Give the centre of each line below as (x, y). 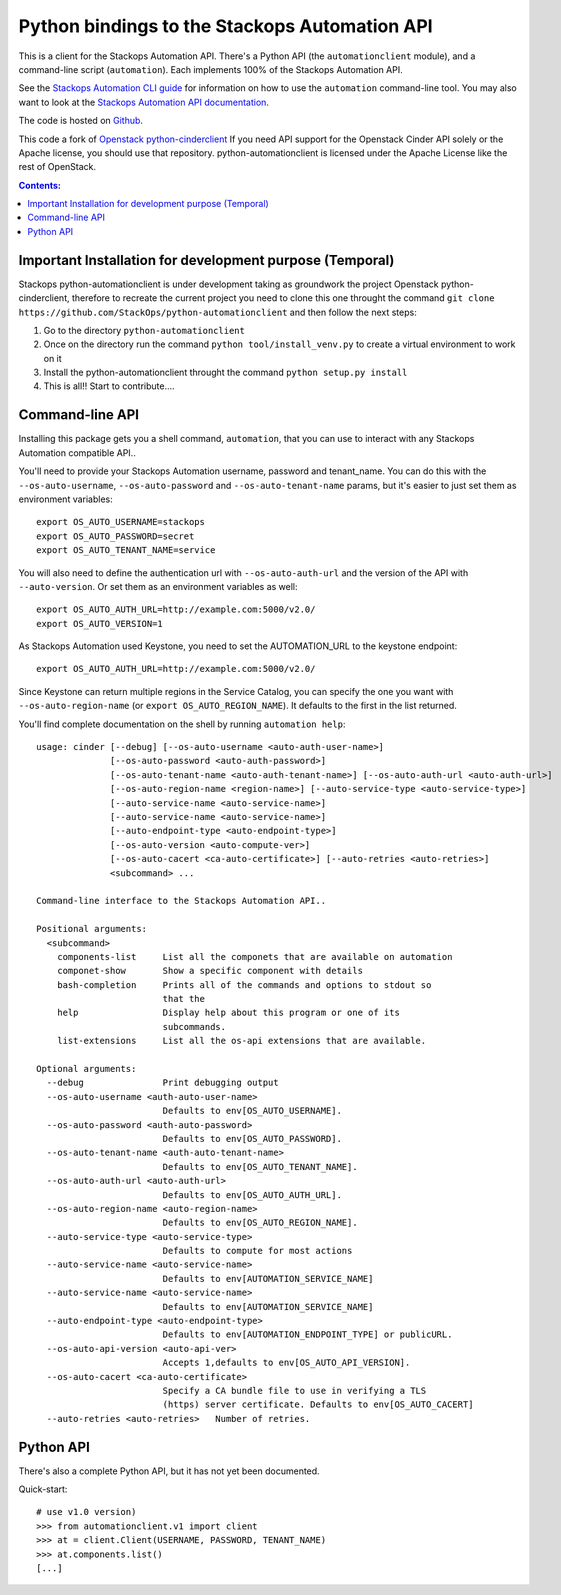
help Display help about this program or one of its (228, 1013)
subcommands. (194, 1026)
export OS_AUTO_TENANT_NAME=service (126, 550)
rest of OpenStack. (57, 167)
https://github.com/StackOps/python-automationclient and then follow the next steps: (217, 312)
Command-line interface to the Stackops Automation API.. (181, 901)
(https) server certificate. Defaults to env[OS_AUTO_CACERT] (318, 1404)
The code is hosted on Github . (81, 121)
